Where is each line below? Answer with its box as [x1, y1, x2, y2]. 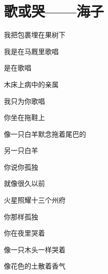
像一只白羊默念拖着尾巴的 [4, 128, 86, 139]
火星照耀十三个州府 [4, 195, 65, 205]
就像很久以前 [4, 178, 45, 188]
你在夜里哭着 [4, 228, 45, 238]
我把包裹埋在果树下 [4, 30, 65, 40]
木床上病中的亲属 [4, 79, 59, 89]
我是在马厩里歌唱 [4, 46, 59, 56]
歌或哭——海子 [4, 1, 104, 21]
